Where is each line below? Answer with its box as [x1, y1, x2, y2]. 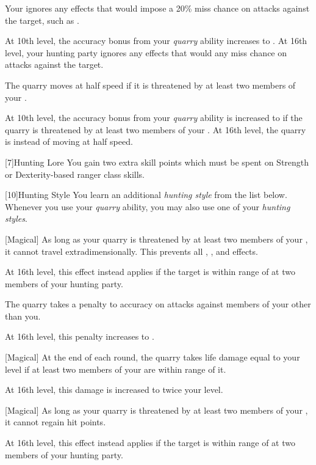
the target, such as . [5, 13, 79, 26]
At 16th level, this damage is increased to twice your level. [5, 383, 223, 396]
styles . [5, 212, 27, 225]
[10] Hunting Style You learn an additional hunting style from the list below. [5, 188, 287, 201]
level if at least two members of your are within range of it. [5, 362, 226, 375]
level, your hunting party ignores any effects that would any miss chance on [5, 46, 287, 59]
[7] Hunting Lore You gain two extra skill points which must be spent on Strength [5, 155, 309, 168]
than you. [5, 309, 41, 322]
